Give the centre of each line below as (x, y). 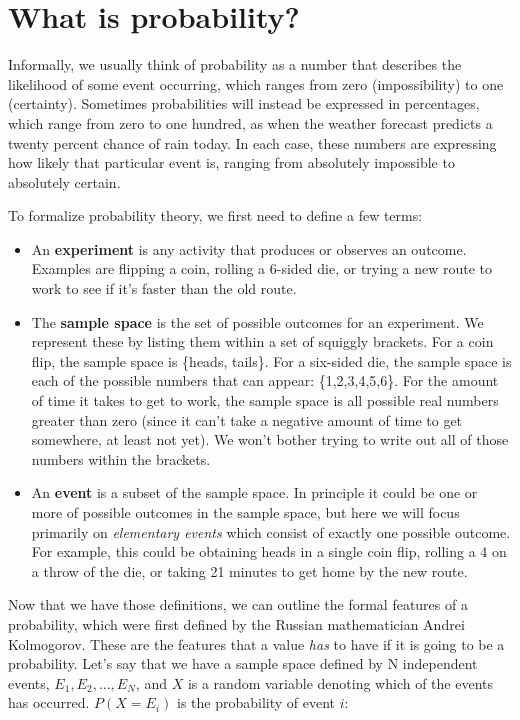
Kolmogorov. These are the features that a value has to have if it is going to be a (256, 643)
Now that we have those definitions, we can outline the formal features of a (238, 604)
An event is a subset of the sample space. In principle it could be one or (254, 492)
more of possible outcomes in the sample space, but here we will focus (245, 512)
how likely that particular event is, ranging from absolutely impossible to (231, 162)
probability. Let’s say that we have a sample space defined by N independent (243, 663)
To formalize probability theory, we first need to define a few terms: (215, 215)
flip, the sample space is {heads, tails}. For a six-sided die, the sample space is (271, 360)
